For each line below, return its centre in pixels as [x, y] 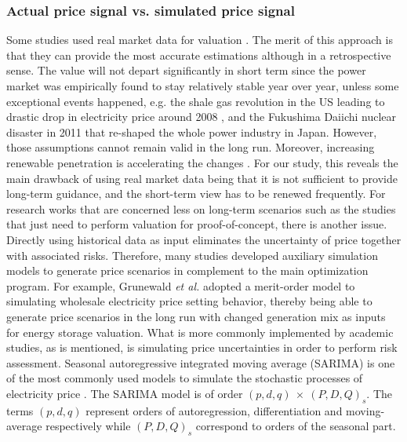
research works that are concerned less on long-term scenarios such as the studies [201, 208]
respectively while [88, 426]
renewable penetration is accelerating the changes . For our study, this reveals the [202, 162]
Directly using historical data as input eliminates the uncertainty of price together [204, 239]
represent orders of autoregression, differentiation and [214, 410]
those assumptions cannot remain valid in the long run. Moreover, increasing [191, 147]
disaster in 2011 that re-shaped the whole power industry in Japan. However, [192, 132]
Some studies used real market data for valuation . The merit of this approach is [200, 40]
